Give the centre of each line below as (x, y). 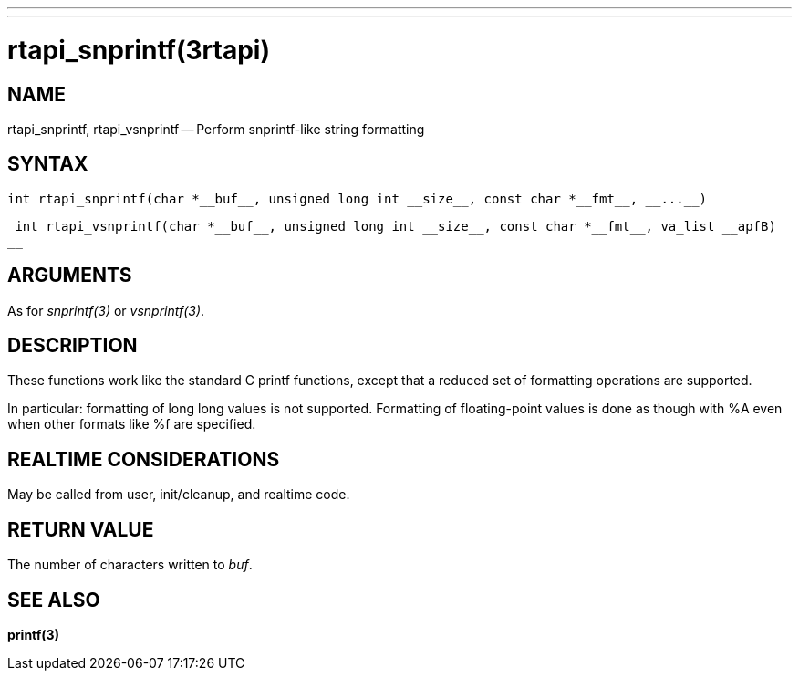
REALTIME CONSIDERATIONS (144, 459)
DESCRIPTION (73, 346)
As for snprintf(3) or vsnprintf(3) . (106, 310)
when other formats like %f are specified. (132, 424)
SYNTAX (48, 164)
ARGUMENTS (70, 276)
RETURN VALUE (81, 529)
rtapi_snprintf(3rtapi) (139, 50)
